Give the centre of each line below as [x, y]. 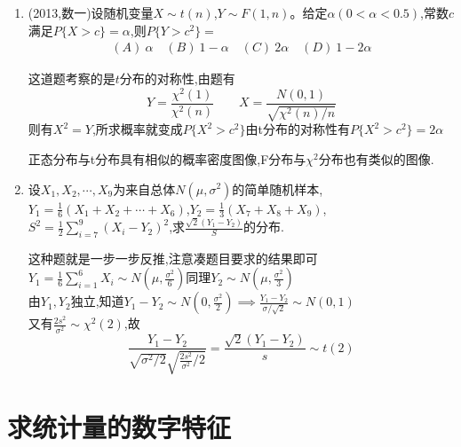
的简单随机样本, [278, 188]
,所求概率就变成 [137, 129]
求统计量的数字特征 [119, 427]
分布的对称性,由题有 [177, 78]
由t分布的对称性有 [298, 129]
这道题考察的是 [72, 78]
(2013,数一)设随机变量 [91, 12]
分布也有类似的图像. [376, 158]
